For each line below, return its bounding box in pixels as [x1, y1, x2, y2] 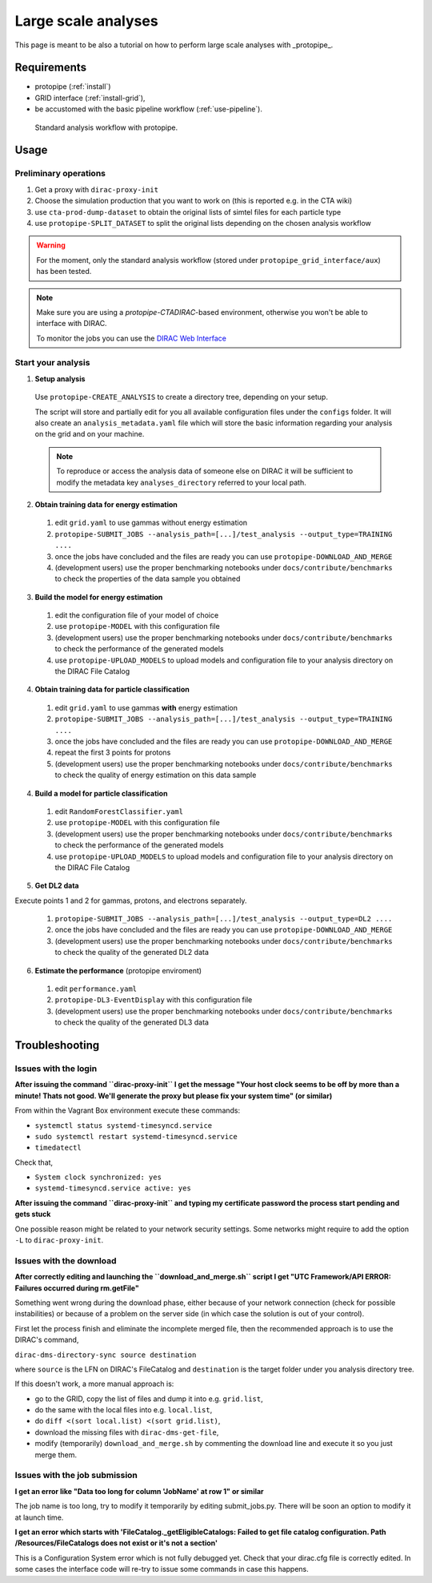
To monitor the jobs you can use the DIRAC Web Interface [36, 333, 227, 343]
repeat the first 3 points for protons [54, 747, 171, 757]
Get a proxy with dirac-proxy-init [34, 184, 159, 194]
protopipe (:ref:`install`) [34, 82, 111, 91]
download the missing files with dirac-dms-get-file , [34, 1427, 219, 1437]
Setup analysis [34, 373, 86, 384]
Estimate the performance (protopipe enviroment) [34, 965, 202, 975]
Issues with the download [14, 1255, 117, 1266]
